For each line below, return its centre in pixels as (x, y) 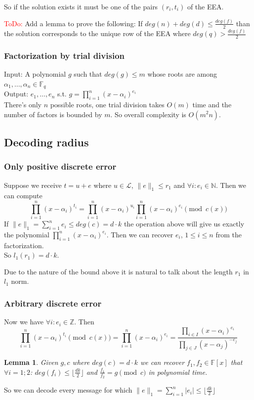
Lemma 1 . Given (31, 362)
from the (229, 234)
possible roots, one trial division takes (107, 104)
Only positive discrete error (60, 166)
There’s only (23, 104)
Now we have (24, 322)
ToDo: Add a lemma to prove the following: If (73, 23)
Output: (16, 94)
